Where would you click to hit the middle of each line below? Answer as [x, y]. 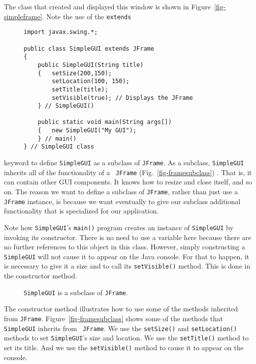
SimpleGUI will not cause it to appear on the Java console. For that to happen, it [127, 256]
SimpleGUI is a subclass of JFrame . [76, 292]
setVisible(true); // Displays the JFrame [122, 98]
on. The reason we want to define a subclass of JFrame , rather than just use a [121, 191]
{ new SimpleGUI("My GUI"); [87, 131]
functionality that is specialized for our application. [81, 211]
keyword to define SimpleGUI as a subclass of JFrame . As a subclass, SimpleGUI [124, 163]
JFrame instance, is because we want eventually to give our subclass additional [122, 201]
